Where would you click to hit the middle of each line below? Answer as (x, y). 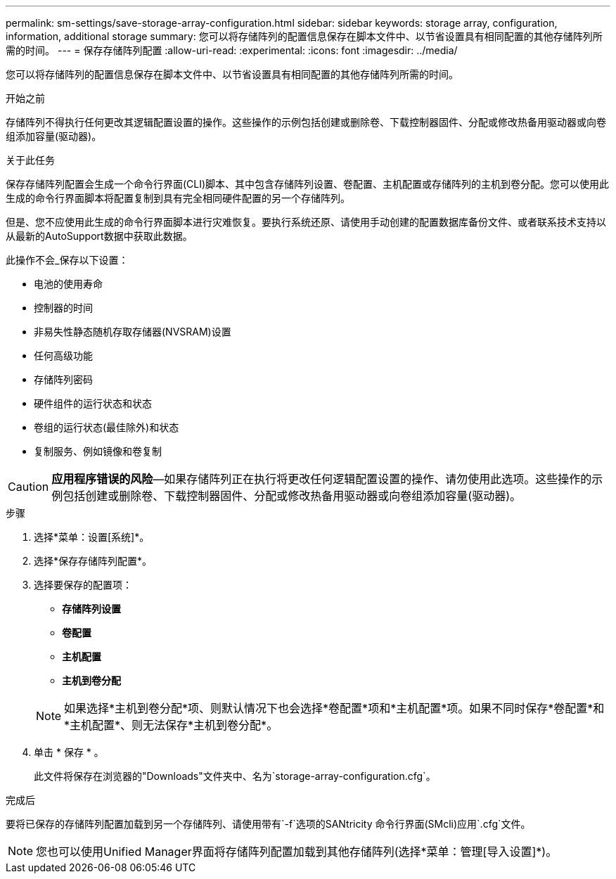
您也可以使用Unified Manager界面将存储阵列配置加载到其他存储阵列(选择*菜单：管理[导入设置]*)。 (297, 852)
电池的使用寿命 (68, 284)
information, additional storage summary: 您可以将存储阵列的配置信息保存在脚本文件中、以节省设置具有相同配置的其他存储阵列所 (304, 36)
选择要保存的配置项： (83, 585)
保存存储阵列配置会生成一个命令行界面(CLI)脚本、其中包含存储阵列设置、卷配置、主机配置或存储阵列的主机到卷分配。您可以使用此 (308, 184)
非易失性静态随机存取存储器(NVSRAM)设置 (133, 332)
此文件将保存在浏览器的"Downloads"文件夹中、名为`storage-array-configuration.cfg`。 (235, 776)
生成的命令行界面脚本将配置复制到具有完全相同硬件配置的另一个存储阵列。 (178, 198)
